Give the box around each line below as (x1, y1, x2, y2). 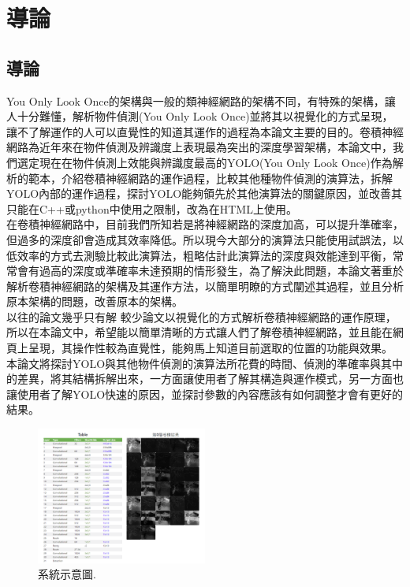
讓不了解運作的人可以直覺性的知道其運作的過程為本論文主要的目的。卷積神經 (6, 123, 404, 139)
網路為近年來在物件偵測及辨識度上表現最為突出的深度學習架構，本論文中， (6, 139, 393, 155)
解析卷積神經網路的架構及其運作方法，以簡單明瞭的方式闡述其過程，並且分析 (6, 277, 404, 294)
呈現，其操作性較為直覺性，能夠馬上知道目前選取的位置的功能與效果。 (28, 340, 393, 356)
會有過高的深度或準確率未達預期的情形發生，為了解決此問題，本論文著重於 (17, 262, 404, 279)
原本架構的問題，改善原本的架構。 (6, 293, 183, 310)
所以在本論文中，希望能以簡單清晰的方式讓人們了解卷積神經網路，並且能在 (6, 324, 393, 340)
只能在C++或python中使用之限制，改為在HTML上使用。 (6, 200, 297, 217)
